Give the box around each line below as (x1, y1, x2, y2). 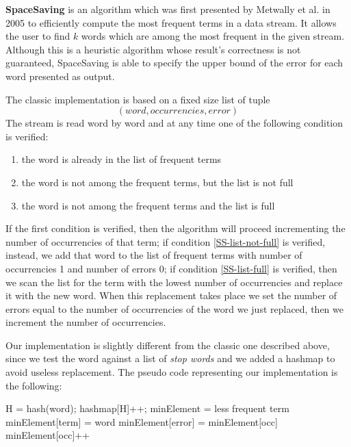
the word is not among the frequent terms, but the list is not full (21, 175, 294, 189)
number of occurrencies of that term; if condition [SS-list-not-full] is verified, (5, 234, 326, 248)
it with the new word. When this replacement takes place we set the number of (5, 288, 337, 303)
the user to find (5, 29, 70, 43)
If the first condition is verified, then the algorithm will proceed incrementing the (5, 221, 346, 235)
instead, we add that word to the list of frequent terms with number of (5, 248, 302, 262)
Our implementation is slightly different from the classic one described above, (5, 337, 330, 352)
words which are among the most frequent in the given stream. (81, 29, 345, 43)
